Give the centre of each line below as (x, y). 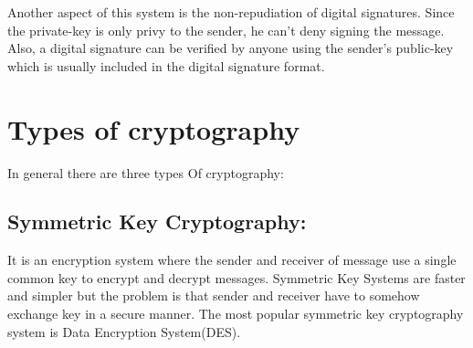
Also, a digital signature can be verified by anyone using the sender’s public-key (231, 48)
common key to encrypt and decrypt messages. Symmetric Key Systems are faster (236, 277)
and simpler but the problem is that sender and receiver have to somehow (214, 295)
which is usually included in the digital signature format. (166, 65)
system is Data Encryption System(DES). (124, 331)
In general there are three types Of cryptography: (146, 172)
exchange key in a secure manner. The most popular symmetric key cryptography (236, 314)
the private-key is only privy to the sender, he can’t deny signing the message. (226, 30)
